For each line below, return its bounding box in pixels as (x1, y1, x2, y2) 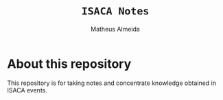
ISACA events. (7, 86, 48, 94)
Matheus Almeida (90, 25, 141, 33)
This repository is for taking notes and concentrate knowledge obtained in (7, 79, 217, 87)
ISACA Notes (81, 5, 150, 18)
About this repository (7, 56, 132, 71)
